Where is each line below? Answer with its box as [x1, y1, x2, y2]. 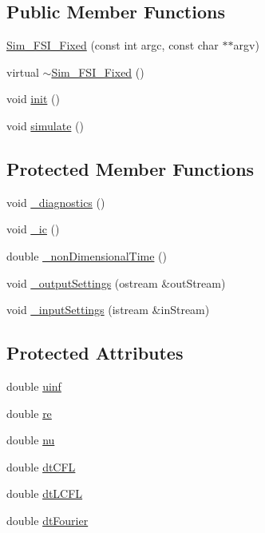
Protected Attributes [6, 340, 184, 365]
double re [6, 404, 52, 421]
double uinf [6, 377, 61, 394]
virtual [6, 63, 39, 80]
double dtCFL [6, 458, 76, 475]
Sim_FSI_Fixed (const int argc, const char [6, 37, 219, 54]
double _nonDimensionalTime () [6, 247, 167, 264]
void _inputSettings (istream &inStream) [6, 301, 210, 318]
